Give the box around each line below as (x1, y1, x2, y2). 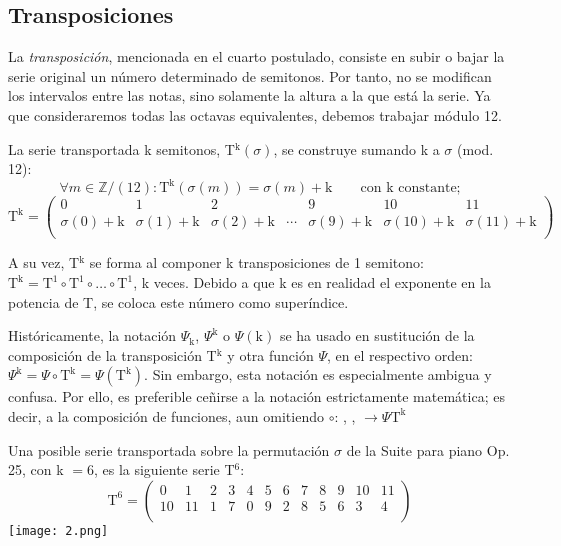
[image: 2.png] (8, 523, 109, 538)
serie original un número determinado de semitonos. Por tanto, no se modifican (8, 65, 492, 86)
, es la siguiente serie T (93, 459, 235, 480)
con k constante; (360, 181, 461, 196)
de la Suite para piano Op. (346, 439, 510, 460)
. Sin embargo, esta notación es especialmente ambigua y (144, 364, 492, 385)
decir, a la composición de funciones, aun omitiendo (8, 405, 324, 426)
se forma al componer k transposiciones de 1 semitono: (89, 252, 424, 273)
